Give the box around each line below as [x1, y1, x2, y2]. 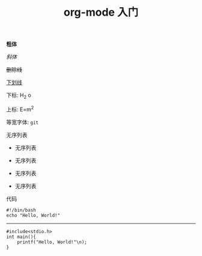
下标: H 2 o [6, 91, 31, 100]
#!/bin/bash [6, 207, 36, 213]
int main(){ [6, 234, 36, 240]
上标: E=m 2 [6, 105, 34, 113]
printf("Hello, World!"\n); [17, 239, 87, 245]
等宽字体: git [6, 118, 39, 126]
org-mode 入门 [63, 5, 139, 19]
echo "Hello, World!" [6, 212, 61, 218]
